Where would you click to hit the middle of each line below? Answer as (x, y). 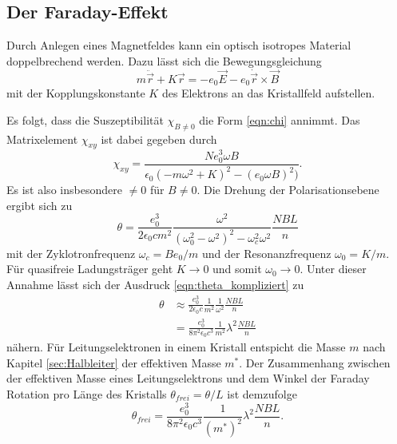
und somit (237, 269)
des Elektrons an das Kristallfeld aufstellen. (268, 93)
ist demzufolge (262, 394)
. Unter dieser (333, 269)
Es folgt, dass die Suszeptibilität (85, 119)
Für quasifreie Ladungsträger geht (90, 269)
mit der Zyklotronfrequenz (71, 253)
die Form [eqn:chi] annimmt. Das (280, 119)
